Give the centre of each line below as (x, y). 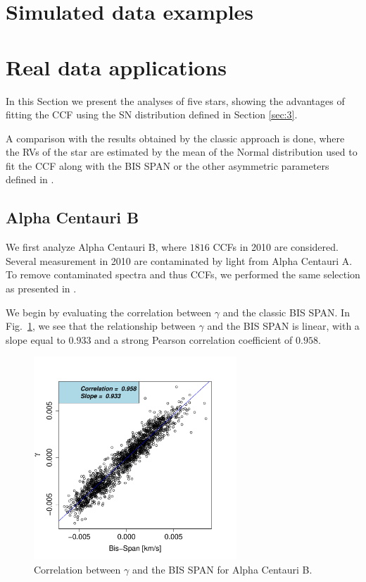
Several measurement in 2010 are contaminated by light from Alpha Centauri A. (179, 260)
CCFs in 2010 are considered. (276, 247)
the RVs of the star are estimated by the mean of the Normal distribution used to (182, 152)
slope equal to (36, 339)
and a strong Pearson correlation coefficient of (194, 339)
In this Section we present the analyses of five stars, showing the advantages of (175, 100)
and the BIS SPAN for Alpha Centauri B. (222, 570)
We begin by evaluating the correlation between (109, 312)
